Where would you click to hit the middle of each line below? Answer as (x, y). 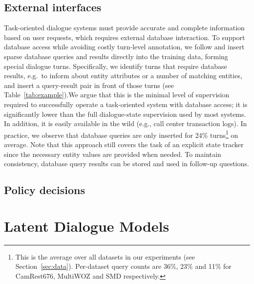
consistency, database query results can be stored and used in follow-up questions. (127, 164)
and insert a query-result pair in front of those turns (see (89, 85)
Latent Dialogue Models (87, 226)
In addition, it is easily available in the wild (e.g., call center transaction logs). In (126, 123)
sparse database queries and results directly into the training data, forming (116, 56)
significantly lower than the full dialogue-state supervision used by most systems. (125, 114)
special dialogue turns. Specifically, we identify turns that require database (116, 66)
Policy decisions (45, 190)
